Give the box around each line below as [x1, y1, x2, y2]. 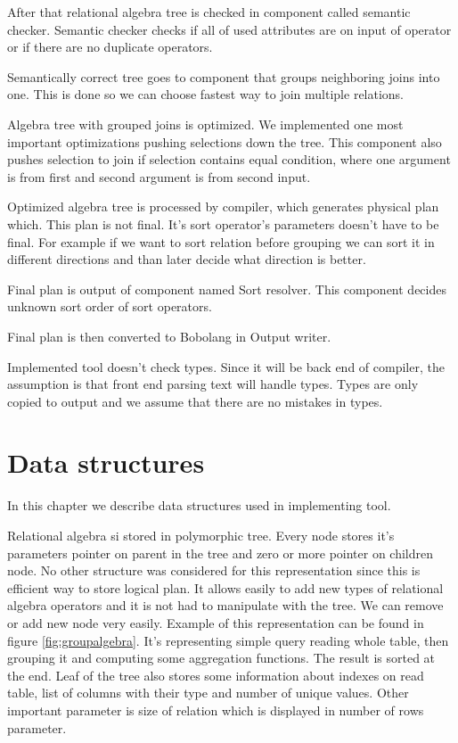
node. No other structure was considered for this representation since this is [7, 561, 421, 580]
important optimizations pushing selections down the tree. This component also [7, 132, 442, 151]
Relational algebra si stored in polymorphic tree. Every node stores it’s [7, 526, 395, 544]
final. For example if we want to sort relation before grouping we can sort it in [7, 232, 435, 251]
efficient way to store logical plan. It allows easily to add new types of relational [7, 578, 444, 597]
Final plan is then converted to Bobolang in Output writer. [7, 326, 331, 345]
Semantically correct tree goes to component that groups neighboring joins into [7, 67, 440, 86]
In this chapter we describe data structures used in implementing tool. [7, 496, 391, 515]
